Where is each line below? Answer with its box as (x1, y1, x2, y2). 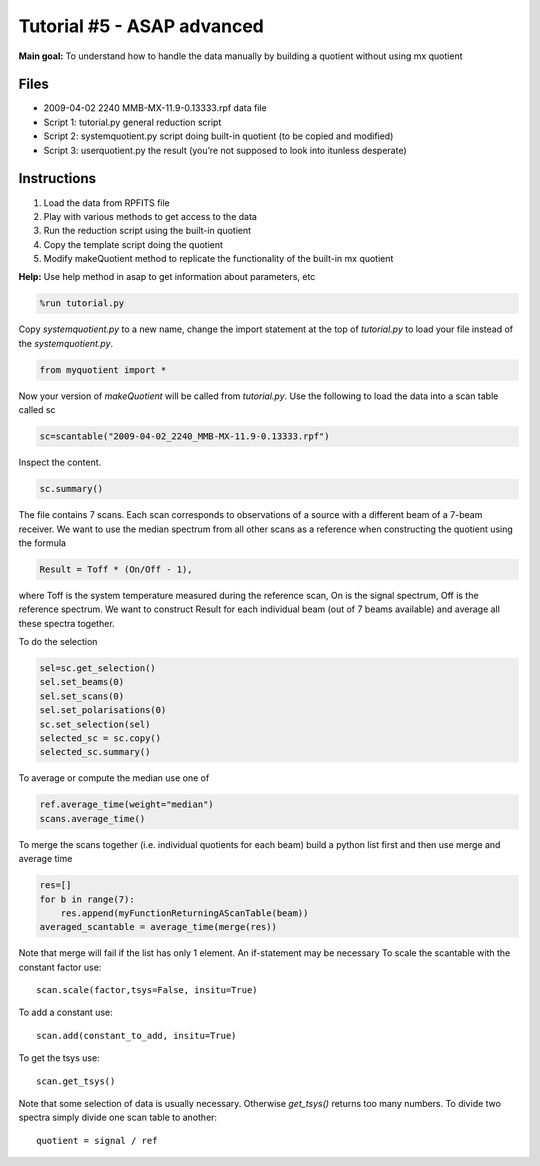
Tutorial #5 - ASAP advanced (18, 15, 265, 37)
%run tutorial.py (39, 298, 125, 309)
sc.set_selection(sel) (39, 718, 151, 730)
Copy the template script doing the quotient (43, 238, 224, 250)
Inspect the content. (18, 456, 102, 469)
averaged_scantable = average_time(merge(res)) (39, 921, 277, 933)
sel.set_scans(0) (39, 690, 125, 702)
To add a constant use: (18, 1006, 114, 1019)
